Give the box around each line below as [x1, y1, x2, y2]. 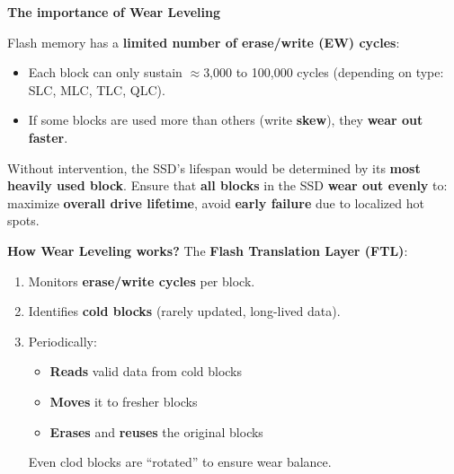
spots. [7, 211, 40, 230]
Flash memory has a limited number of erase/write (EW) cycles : [7, 32, 400, 51]
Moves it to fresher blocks [49, 391, 198, 410]
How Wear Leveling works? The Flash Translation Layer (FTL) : [7, 241, 408, 259]
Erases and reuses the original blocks [49, 422, 263, 441]
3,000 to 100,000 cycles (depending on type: [203, 63, 444, 82]
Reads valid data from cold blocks [49, 362, 243, 381]
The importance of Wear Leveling [7, 3, 221, 21]
